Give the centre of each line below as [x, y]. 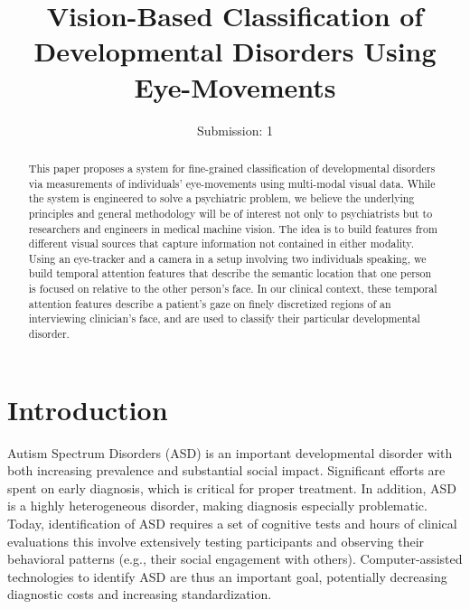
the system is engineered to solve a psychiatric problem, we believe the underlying [221, 198]
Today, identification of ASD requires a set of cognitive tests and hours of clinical [232, 524]
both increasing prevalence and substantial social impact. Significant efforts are [226, 470]
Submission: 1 [235, 130]
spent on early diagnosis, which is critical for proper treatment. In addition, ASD [232, 487]
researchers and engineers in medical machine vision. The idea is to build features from [233, 228]
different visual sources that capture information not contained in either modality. [221, 244]
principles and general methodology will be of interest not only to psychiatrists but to [230, 213]
